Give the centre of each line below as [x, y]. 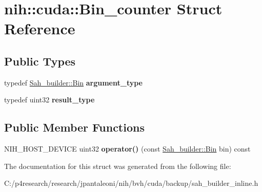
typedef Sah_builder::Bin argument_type [73, 82]
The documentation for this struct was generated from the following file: [118, 166]
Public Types [40, 61]
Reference [40, 28]
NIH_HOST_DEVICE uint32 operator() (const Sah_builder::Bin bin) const [127, 149]
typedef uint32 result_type [49, 100]
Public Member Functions [74, 127]
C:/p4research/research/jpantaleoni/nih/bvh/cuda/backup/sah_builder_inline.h [131, 183]
